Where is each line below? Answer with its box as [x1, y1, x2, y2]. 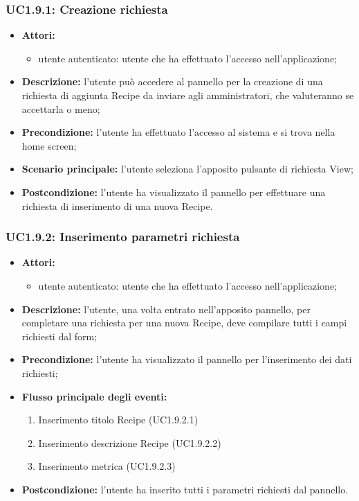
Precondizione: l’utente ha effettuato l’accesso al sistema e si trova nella [21, 125, 335, 139]
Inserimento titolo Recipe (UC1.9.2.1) [38, 412, 199, 427]
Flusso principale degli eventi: [21, 389, 167, 403]
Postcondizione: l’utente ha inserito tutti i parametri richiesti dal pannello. [21, 482, 349, 496]
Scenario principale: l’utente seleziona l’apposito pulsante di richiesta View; [21, 161, 353, 176]
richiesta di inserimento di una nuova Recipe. [21, 198, 213, 213]
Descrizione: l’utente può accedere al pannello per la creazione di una [21, 74, 323, 89]
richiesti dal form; [21, 328, 98, 343]
